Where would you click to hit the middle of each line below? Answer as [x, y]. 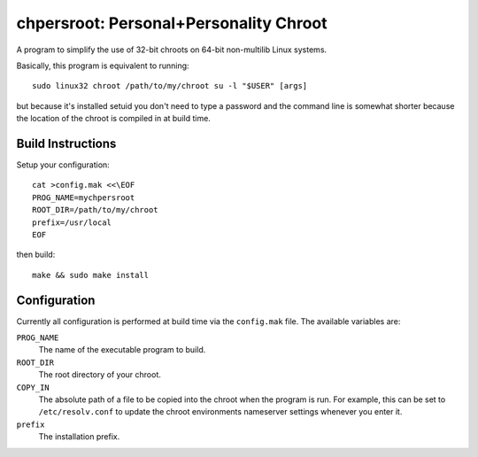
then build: [36, 255]
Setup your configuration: [63, 165]
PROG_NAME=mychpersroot [84, 198]
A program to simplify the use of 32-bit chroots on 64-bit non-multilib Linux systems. [172, 50]
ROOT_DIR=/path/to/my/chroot [95, 210]
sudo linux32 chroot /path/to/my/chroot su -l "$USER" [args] [170, 86]
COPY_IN [33, 387]
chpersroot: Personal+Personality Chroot [172, 23]
